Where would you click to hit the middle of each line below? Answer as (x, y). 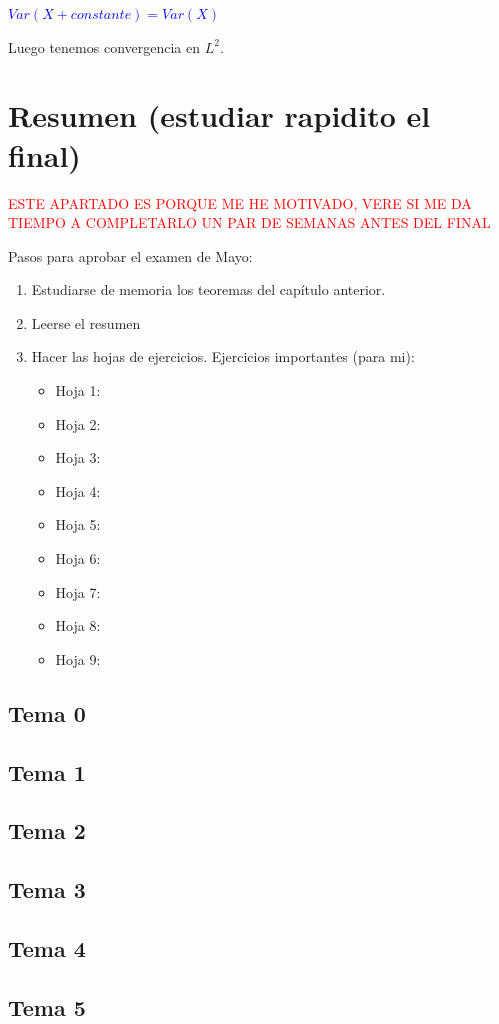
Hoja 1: (78, 390)
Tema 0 (47, 712)
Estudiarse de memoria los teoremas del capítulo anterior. (208, 289)
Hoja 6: (78, 558)
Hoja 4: (78, 490)
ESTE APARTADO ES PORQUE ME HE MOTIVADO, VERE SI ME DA (240, 202)
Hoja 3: (78, 457)
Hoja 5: (78, 524)
